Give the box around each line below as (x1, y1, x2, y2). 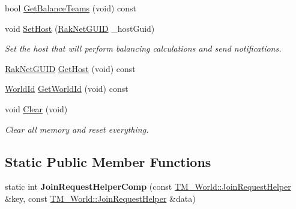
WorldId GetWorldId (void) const (5, 82, 128, 95)
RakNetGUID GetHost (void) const (5, 62, 136, 74)
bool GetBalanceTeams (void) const (5, 2, 136, 14)
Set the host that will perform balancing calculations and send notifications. (5, 42, 282, 55)
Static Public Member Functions (5, 152, 211, 171)
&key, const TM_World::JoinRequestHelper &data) (5, 192, 196, 204)
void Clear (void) (5, 102, 68, 115)
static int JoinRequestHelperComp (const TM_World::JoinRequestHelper (5, 180, 291, 193)
